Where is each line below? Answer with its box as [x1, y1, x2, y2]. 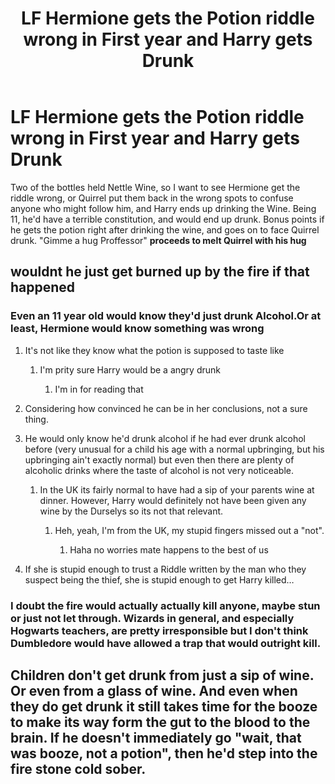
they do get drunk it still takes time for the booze [10, 698, 318, 715]
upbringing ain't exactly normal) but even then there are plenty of [24, 453, 295, 466]
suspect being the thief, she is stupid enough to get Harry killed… [24, 573, 295, 586]
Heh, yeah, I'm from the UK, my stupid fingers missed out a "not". [54, 524, 325, 536]
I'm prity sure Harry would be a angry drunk [39, 363, 221, 376]
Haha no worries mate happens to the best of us [69, 543, 269, 556]
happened [10, 279, 76, 296]
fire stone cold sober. [10, 760, 147, 777]
